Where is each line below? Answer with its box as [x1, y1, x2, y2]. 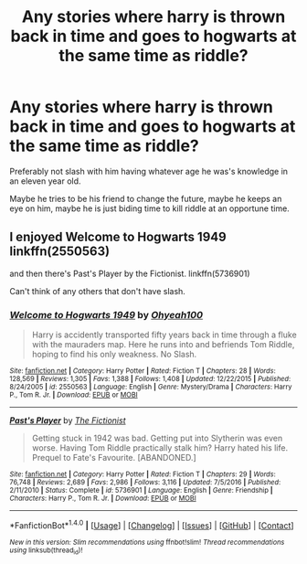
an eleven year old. [9, 176, 81, 186]
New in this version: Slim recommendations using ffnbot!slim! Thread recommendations [9, 537, 285, 547]
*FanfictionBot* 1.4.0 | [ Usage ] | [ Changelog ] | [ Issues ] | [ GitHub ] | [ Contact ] [9, 518, 294, 531]
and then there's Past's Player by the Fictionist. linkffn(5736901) [9, 268, 250, 279]
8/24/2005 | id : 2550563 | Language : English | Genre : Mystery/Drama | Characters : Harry [9, 382, 292, 392]
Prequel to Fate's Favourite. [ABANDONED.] [31, 452, 196, 463]
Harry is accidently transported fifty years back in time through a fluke [31, 329, 297, 340]
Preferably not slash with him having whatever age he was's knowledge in [9, 165, 289, 176]
